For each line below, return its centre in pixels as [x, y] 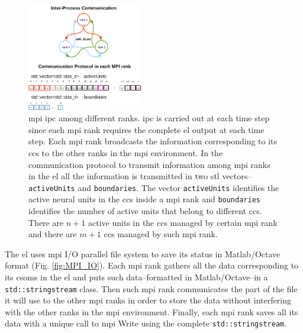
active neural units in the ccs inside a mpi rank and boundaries [144, 199]
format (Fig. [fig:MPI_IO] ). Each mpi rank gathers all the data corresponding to [152, 265]
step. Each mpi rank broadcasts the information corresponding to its [153, 141]
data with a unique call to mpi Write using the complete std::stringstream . [146, 323]
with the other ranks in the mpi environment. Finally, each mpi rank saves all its [151, 311]
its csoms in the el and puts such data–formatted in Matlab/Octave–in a [136, 277]
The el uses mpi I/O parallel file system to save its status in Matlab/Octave [143, 253]
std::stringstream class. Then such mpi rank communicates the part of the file [151, 288]
